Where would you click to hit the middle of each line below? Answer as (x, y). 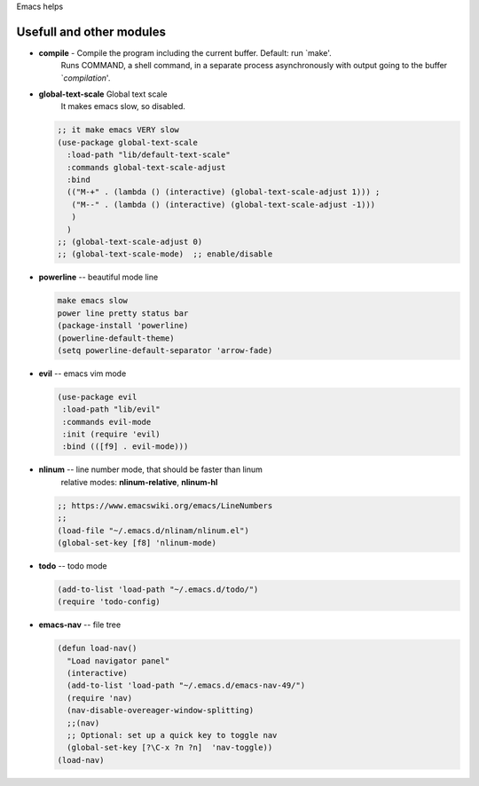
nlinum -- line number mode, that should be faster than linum (151, 469)
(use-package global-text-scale (128, 142)
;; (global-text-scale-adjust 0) (130, 241)
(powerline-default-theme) (116, 338)
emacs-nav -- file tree (80, 625)
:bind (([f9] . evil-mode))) (126, 447)
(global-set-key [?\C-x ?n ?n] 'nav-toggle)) (170, 748)
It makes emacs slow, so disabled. (123, 106)
